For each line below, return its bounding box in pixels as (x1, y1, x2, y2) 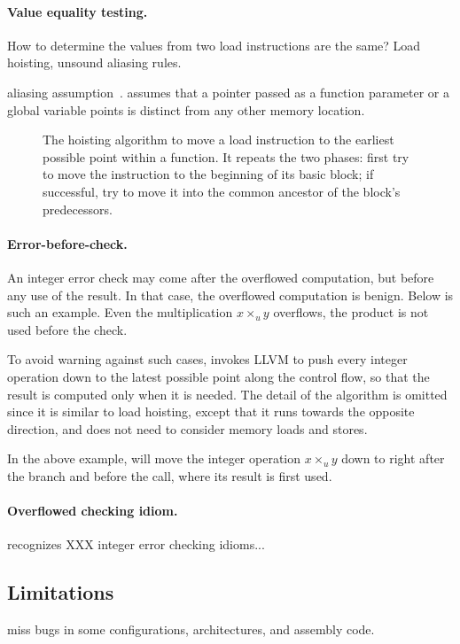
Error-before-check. (7, 234, 128, 252)
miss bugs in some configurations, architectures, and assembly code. (7, 620, 375, 639)
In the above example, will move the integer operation (7, 449, 301, 468)
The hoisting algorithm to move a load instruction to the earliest (43, 130, 394, 149)
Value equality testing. (7, 2, 148, 20)
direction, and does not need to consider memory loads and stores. (7, 419, 368, 438)
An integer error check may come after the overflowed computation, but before (7, 268, 434, 286)
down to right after (341, 449, 445, 468)
